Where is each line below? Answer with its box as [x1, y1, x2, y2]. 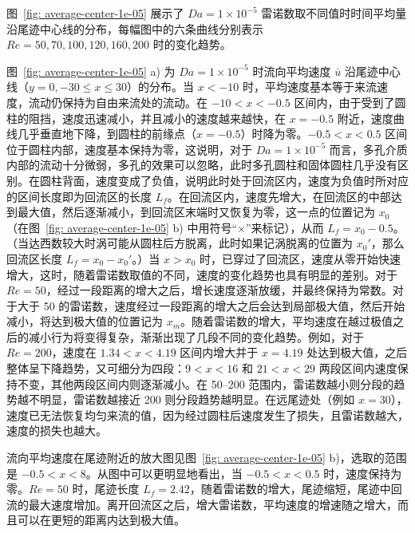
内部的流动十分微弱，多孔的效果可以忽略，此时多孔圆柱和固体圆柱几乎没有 [6, 156, 397, 173]
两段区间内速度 [318, 360, 397, 377]
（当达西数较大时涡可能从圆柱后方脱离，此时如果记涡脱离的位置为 [6, 235, 353, 251]
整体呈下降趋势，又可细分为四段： [6, 360, 185, 377]
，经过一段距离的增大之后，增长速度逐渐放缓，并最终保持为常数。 [45, 282, 393, 298]
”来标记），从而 [245, 219, 324, 235]
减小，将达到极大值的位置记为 [6, 313, 163, 330]
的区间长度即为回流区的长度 [6, 188, 152, 204]
